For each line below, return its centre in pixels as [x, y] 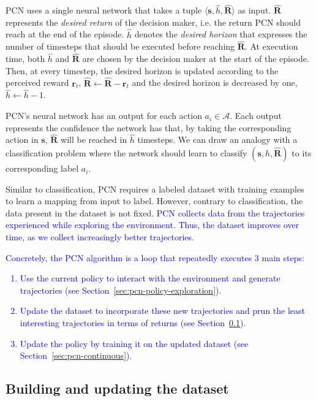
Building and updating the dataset [117, 388]
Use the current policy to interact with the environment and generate [150, 278]
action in [22, 139]
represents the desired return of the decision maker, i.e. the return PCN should [153, 22]
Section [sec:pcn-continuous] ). [76, 355]
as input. [254, 10]
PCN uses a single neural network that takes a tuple [104, 10]
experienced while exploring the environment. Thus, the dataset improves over [152, 225]
